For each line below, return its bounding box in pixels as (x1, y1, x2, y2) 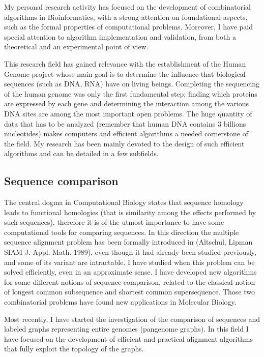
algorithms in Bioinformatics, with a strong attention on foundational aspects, (4, 11, 248, 22)
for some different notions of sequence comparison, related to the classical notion (4, 276, 255, 287)
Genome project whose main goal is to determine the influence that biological (4, 68, 246, 79)
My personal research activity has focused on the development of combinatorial (4, 2, 251, 12)
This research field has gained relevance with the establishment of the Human (4, 58, 246, 69)
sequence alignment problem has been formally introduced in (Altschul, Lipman (4, 236, 253, 247)
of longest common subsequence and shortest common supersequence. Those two (4, 286, 255, 297)
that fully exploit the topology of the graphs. (4, 343, 144, 354)
